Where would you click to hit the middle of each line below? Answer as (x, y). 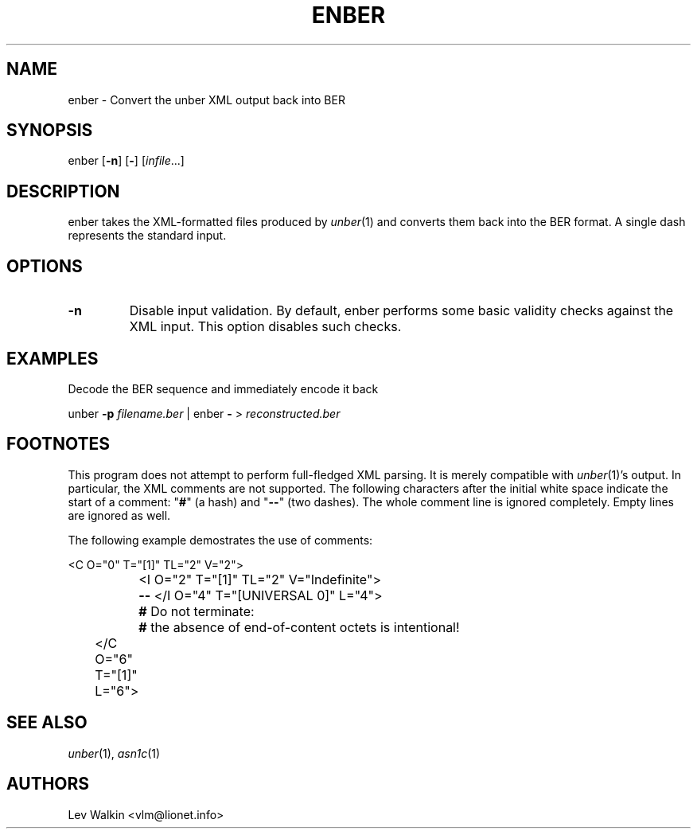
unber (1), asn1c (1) (114, 753)
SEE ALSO (47, 723)
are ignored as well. (119, 515)
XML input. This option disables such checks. (265, 327)
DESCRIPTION (63, 191)
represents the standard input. (147, 236)
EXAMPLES (53, 358)
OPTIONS (45, 266)
